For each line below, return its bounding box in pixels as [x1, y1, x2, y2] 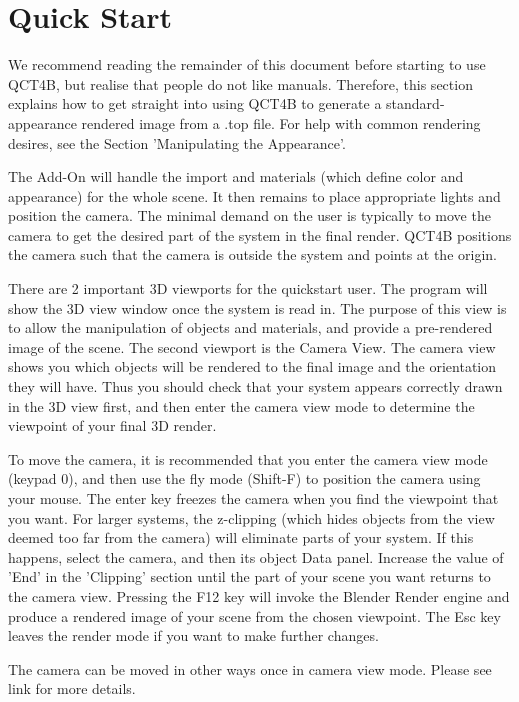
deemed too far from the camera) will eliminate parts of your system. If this [8, 527, 474, 548]
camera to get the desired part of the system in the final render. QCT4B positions [8, 224, 512, 245]
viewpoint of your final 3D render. [8, 415, 217, 436]
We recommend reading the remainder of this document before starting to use [8, 54, 486, 75]
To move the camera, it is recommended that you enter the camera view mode [8, 448, 488, 469]
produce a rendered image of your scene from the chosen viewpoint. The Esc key [8, 605, 501, 626]
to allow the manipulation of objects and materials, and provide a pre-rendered [8, 317, 493, 338]
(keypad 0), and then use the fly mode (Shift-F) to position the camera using [8, 468, 481, 489]
